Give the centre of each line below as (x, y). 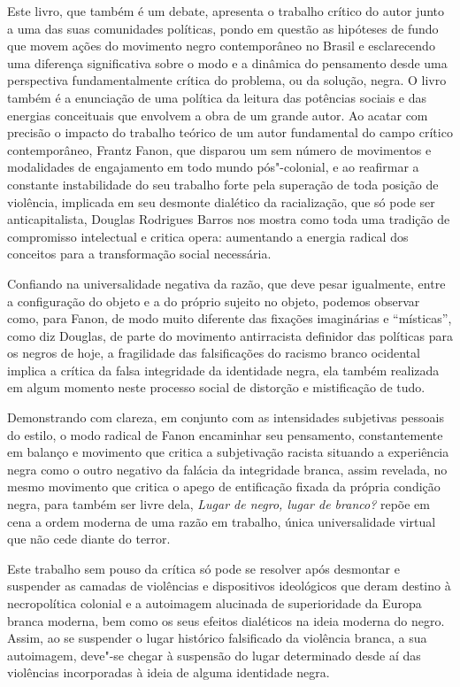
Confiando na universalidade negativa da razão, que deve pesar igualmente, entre (226, 283)
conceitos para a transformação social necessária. (139, 254)
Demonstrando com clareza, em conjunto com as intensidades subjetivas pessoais (226, 417)
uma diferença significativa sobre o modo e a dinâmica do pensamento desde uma (227, 62)
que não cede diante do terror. (89, 539)
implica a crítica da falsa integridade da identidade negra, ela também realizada (223, 370)
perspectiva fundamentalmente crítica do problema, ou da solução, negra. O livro (227, 80)
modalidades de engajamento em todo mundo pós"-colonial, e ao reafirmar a (213, 167)
